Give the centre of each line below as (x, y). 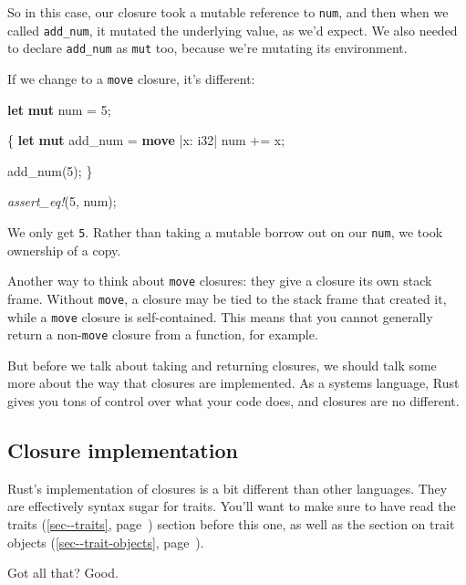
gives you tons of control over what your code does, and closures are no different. (233, 401)
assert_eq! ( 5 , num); (62, 201)
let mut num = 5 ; (59, 109)
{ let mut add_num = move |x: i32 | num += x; (146, 140)
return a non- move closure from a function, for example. (163, 334)
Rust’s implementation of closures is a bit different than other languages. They (228, 488)
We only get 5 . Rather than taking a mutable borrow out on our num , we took (225, 232)
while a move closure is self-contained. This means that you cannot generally (220, 316)
